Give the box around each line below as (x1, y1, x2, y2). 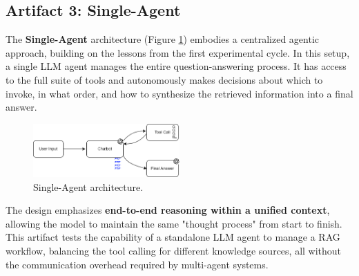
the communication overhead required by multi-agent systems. (6, 257, 269, 271)
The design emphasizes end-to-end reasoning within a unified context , (6, 203, 330, 217)
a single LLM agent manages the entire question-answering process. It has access (6, 59, 347, 73)
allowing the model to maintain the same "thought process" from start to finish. (6, 216, 342, 230)
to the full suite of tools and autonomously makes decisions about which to (6, 72, 323, 86)
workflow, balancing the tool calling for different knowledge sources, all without (6, 243, 342, 257)
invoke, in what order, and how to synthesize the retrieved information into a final (6, 86, 353, 100)
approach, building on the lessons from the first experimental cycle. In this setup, (6, 45, 350, 59)
